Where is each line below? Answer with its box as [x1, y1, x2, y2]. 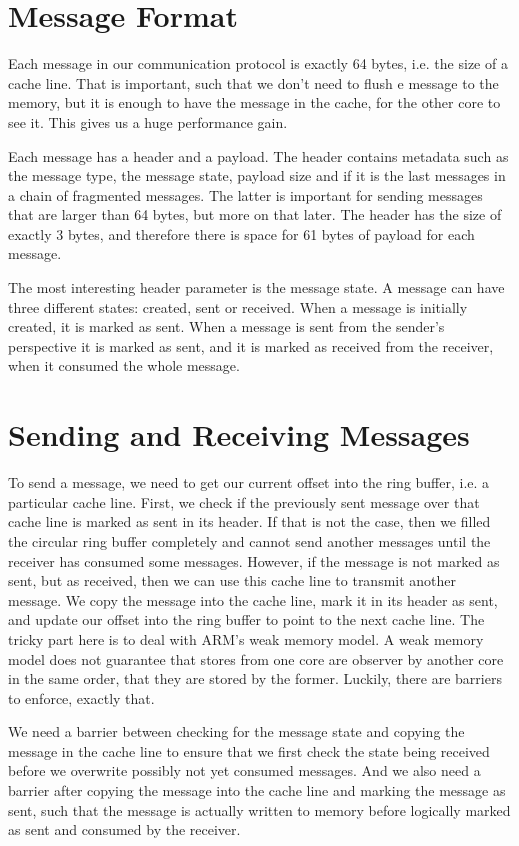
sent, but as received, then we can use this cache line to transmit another [8, 570, 457, 591]
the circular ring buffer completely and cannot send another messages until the [8, 530, 491, 551]
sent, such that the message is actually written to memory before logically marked [8, 799, 511, 820]
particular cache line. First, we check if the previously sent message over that [8, 491, 480, 512]
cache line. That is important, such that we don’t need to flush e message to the [8, 72, 499, 93]
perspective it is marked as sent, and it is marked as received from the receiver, [8, 335, 494, 356]
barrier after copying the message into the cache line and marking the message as [8, 780, 506, 801]
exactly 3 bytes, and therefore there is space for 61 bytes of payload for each [8, 223, 475, 244]
